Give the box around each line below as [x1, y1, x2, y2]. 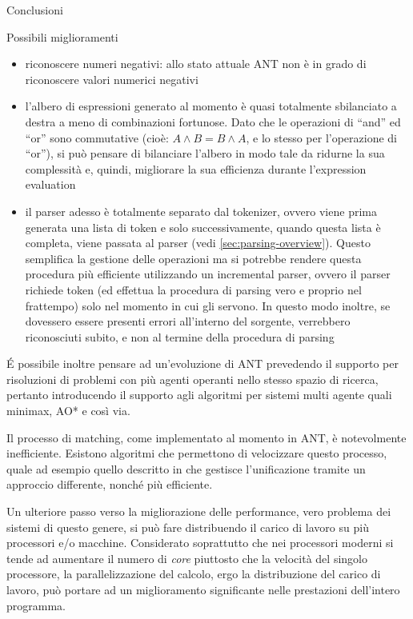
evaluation [25, 176, 76, 193]
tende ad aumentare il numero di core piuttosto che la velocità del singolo [6, 549, 367, 566]
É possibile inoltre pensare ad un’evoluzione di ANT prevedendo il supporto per [6, 355, 399, 372]
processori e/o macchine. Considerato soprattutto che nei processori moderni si [6, 534, 394, 551]
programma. [6, 597, 66, 613]
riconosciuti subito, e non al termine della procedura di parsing [25, 328, 335, 345]
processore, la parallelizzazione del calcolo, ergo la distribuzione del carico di [6, 565, 381, 582]
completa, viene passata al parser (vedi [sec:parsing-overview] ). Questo [25, 234, 371, 251]
